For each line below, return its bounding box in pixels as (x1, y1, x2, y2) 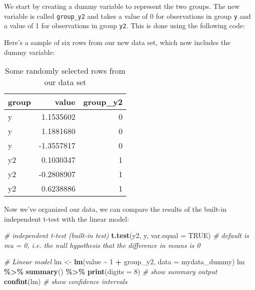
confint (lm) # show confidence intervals (4, 276, 128, 286)
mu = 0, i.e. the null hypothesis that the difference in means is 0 (4, 240, 201, 250)
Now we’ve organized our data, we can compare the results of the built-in (4, 204, 227, 214)
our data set (44, 76, 87, 88)
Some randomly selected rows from (5, 65, 126, 77)
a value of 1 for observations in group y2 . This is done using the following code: (4, 20, 245, 31)
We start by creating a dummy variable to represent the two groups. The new (4, 1, 240, 11)
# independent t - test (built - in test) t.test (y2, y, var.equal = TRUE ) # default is (4, 230, 249, 241)
